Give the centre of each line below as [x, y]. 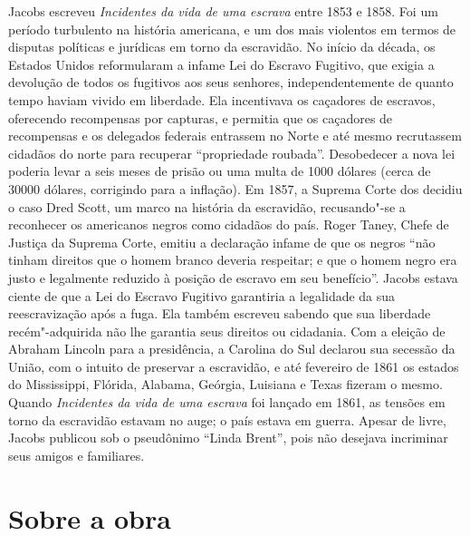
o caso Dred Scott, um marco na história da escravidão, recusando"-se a [207, 206]
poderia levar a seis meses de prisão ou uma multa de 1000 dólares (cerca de [220, 171]
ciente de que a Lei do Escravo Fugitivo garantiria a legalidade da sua [202, 295]
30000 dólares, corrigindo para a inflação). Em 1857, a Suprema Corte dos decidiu [235, 188]
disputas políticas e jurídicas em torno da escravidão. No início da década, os [222, 47]
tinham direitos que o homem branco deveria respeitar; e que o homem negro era [233, 260]
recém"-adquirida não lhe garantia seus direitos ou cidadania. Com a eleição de [227, 331]
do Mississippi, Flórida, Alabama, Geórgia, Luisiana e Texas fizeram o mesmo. [225, 384]
